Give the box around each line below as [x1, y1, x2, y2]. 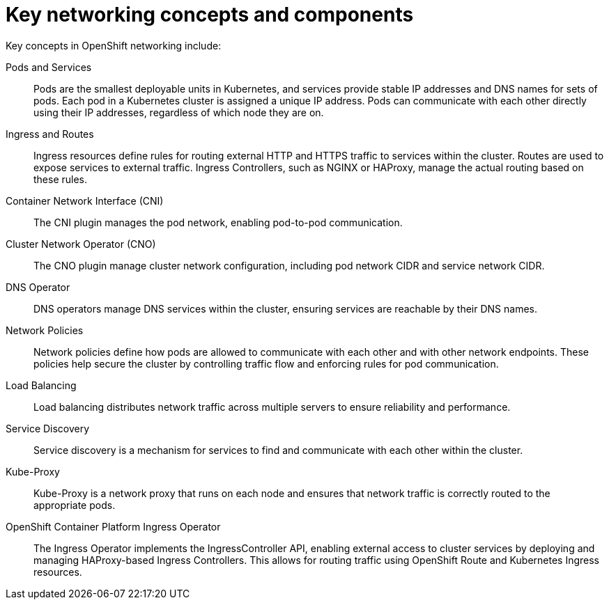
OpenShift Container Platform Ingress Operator [6, 520, 221, 533]
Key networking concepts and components [6, 3, 414, 26]
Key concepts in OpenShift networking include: [6, 39, 222, 52]
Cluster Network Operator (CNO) [6, 237, 156, 250]
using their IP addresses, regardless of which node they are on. [33, 106, 324, 118]
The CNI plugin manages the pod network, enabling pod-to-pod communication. [33, 216, 403, 228]
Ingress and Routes [6, 127, 94, 140]
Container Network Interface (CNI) [6, 194, 164, 207]
